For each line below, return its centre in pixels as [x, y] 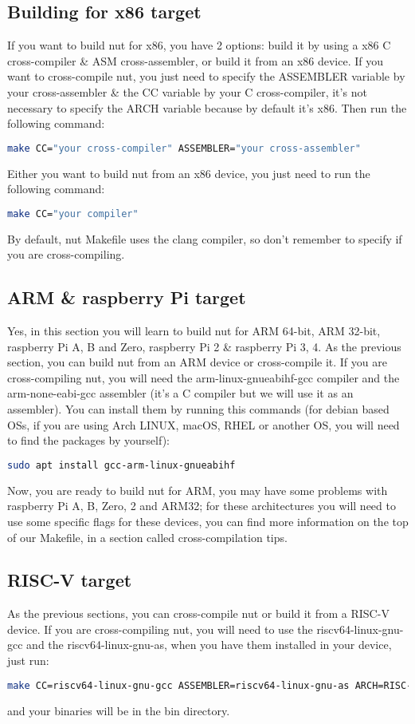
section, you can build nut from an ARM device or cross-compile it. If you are [197, 362]
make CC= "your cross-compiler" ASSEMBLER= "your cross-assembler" [184, 148]
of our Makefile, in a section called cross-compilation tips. [147, 537]
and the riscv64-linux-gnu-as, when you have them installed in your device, [209, 645]
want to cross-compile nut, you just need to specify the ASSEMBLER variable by [206, 76]
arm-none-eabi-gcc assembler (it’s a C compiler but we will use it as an [180, 393]
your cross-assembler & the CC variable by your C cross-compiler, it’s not [187, 91]
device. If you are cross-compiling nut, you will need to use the [160, 629]
